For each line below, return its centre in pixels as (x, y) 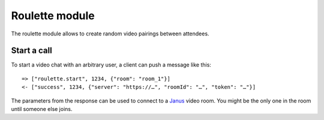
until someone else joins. (42, 109)
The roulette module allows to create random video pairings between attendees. (110, 34)
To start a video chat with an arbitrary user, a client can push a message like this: (111, 65)
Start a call (31, 51)
